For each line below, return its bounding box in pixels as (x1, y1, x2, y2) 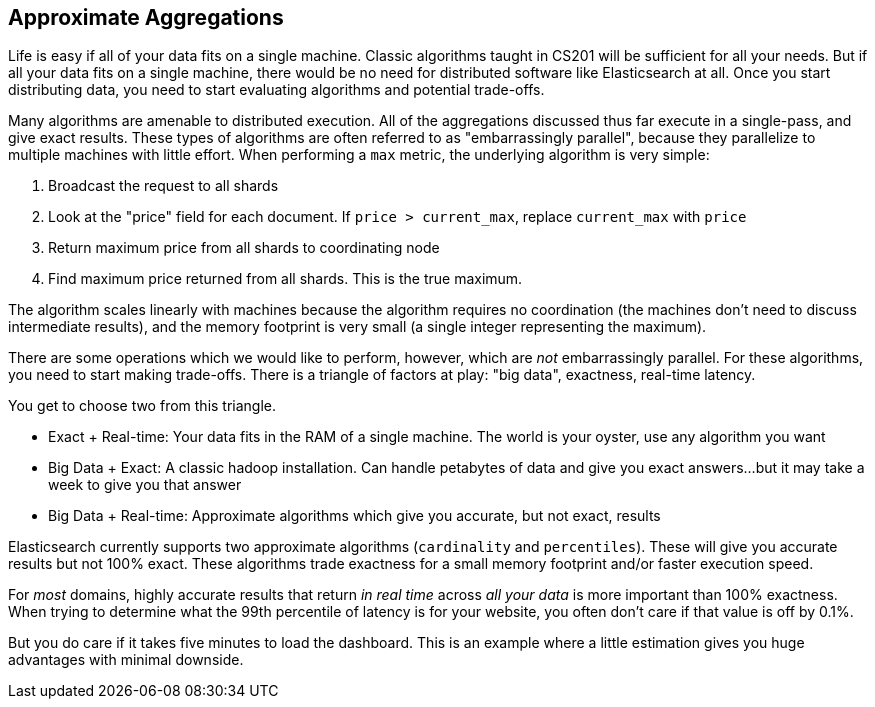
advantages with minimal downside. (8, 651, 244, 669)
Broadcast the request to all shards (48, 177, 279, 195)
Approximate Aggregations (8, 5, 284, 30)
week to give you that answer (48, 476, 242, 494)
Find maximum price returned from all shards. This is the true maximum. (48, 270, 523, 288)
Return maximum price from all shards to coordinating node (48, 239, 440, 257)
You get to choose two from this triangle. (8, 397, 277, 415)
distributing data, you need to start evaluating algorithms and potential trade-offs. (8, 81, 545, 99)
